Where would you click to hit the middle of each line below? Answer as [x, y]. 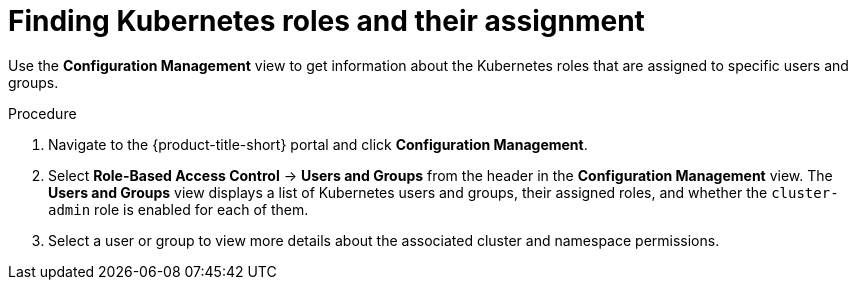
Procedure [42, 113]
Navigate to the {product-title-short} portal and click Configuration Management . [318, 144]
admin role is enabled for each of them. [178, 209]
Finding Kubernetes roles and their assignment [326, 21]
